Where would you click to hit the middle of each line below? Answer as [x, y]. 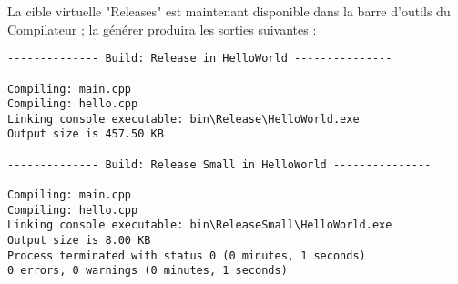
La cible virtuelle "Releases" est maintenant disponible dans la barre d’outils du [229, 11]
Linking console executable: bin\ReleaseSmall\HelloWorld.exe [200, 225]
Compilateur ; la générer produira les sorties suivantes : [162, 29]
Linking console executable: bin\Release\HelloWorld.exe [183, 119]
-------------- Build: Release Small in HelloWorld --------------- [219, 164]
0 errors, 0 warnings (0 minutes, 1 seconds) [148, 271]
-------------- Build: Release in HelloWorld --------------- [200, 59]
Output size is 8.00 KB [79, 241]
